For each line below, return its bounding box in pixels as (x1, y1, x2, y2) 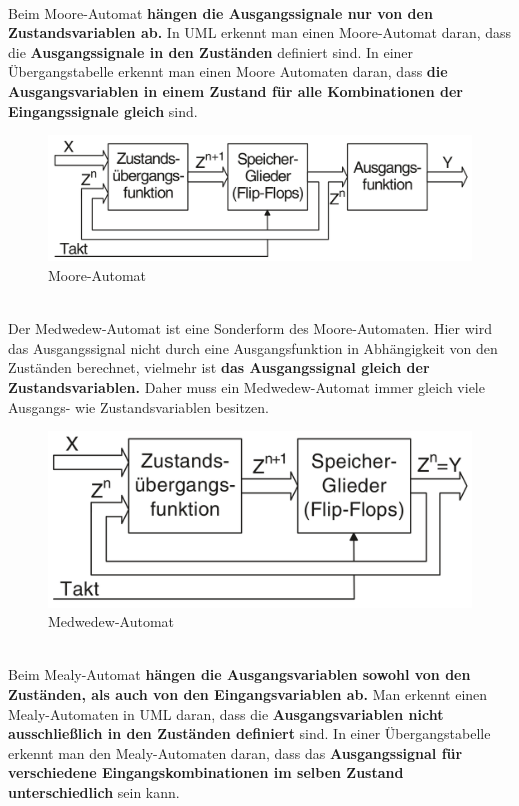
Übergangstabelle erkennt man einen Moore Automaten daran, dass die (8, 61, 448, 82)
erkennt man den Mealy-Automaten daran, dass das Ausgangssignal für (8, 742, 463, 763)
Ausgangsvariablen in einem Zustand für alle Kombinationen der (8, 80, 463, 101)
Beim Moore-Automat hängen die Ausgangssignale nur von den (8, 2, 433, 23)
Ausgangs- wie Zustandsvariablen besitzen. (8, 396, 269, 417)
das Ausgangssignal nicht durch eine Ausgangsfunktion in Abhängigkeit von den (8, 337, 498, 358)
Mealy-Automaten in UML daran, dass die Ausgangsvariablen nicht (8, 703, 444, 724)
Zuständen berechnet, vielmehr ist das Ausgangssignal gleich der (8, 357, 430, 378)
